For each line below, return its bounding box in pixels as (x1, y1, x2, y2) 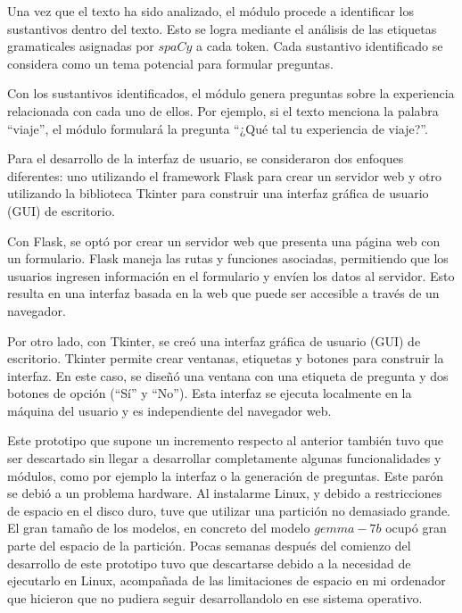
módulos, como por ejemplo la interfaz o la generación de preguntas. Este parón (7, 466, 444, 485)
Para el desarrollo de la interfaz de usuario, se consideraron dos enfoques (7, 149, 404, 168)
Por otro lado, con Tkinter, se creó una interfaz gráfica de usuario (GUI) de (7, 331, 421, 350)
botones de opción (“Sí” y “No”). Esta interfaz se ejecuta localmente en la (7, 384, 412, 402)
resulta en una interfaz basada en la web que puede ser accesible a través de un (7, 284, 440, 302)
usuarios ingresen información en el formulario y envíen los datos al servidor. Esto (7, 266, 455, 285)
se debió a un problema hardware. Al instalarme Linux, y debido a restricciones (7, 484, 442, 502)
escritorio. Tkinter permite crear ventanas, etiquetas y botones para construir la (7, 349, 444, 368)
